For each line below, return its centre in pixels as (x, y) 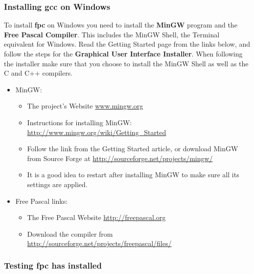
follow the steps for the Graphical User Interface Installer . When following (123, 54)
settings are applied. (57, 184)
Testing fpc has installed (53, 265)
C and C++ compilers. (38, 73)
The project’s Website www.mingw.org (85, 106)
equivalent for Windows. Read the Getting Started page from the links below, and (127, 44)
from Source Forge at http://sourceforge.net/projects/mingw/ (120, 158)
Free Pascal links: (42, 201)
